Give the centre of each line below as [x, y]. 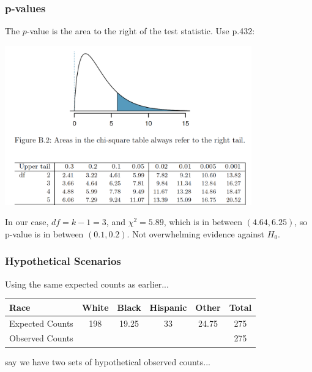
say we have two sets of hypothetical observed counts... [108, 361]
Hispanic [168, 307]
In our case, [27, 222]
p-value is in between [44, 233]
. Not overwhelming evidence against [196, 233]
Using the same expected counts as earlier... [87, 284]
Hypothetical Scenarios [63, 261]
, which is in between [203, 222]
